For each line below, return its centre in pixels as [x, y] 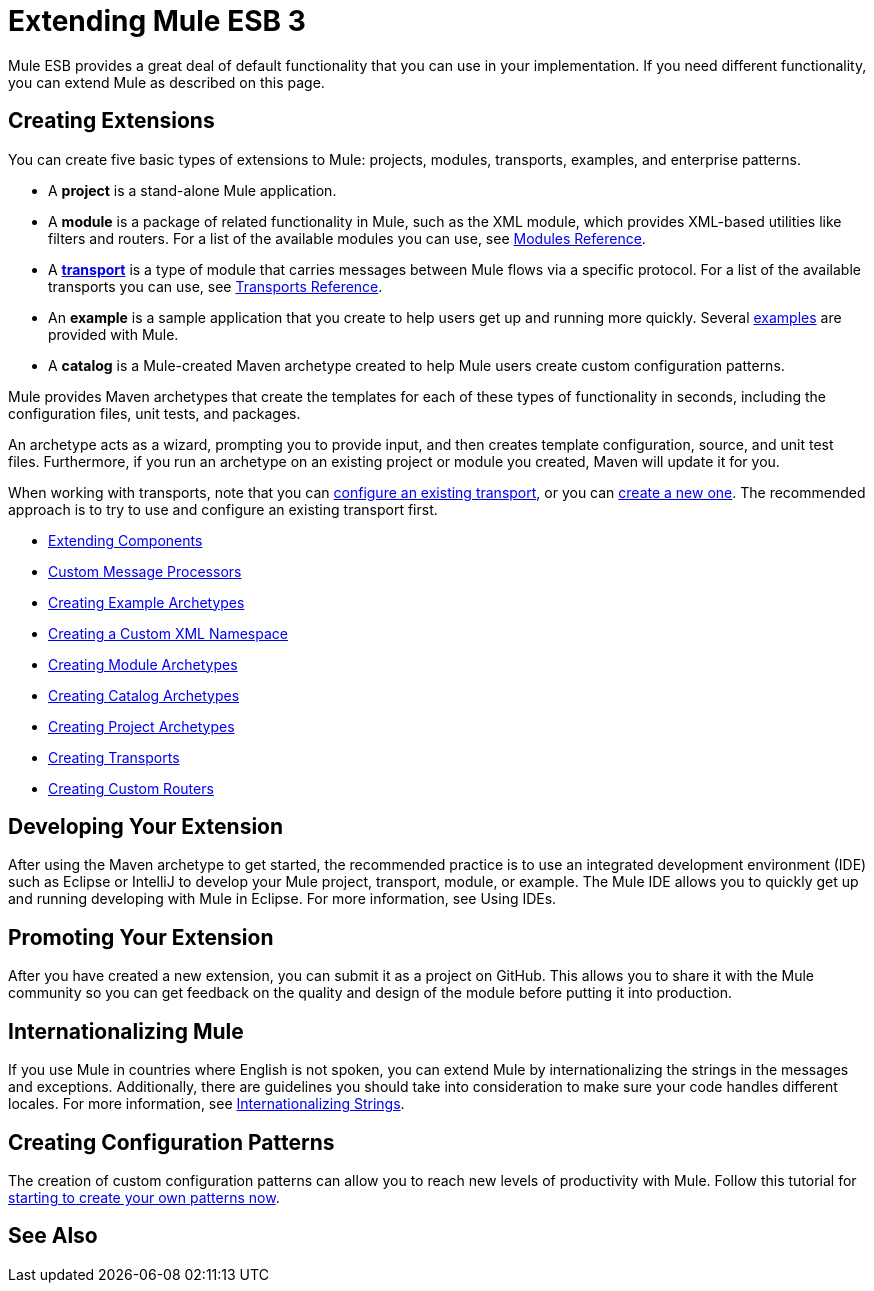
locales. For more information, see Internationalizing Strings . [206, 1104]
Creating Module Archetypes [143, 664]
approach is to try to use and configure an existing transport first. [223, 509]
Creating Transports [114, 757]
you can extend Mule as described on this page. [166, 82]
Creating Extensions [111, 121]
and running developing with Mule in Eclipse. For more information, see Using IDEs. [282, 899]
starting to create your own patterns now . [144, 1197]
